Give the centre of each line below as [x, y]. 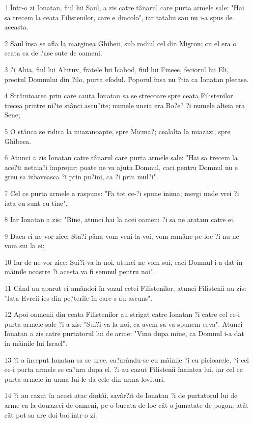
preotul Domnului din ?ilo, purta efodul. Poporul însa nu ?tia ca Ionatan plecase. [126, 79]
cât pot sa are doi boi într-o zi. [51, 414]
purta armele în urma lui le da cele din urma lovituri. [85, 379]
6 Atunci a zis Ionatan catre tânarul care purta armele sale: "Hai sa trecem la [121, 157]
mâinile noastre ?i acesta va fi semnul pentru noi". [80, 271]
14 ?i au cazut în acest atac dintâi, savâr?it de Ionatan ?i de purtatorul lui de [121, 395]
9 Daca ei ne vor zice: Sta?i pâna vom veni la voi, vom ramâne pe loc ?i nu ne [122, 236]
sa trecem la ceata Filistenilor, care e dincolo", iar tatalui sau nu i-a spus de [119, 17]
